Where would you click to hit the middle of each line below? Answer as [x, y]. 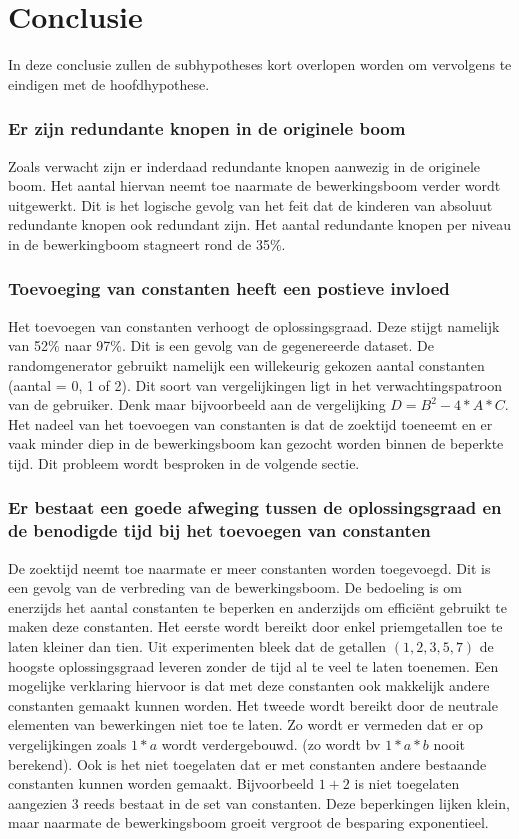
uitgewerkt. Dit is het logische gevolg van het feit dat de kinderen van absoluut [250, 204]
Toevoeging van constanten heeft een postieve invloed [229, 288]
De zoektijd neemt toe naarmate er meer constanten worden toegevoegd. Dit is [249, 567]
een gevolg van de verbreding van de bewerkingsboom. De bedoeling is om [235, 587]
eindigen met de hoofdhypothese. [109, 83]
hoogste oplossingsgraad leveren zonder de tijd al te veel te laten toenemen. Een [253, 665]
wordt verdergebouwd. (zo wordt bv [271, 743]
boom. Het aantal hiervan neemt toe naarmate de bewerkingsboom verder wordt [254, 185]
